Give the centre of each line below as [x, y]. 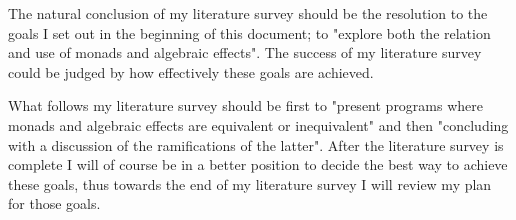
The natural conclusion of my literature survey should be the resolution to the [248, 13]
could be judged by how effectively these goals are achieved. [191, 71]
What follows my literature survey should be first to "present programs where [246, 105]
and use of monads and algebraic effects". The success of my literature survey [245, 52]
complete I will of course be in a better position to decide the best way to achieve [258, 164]
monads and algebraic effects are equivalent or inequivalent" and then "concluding [258, 124]
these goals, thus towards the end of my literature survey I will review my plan [250, 183]
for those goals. [54, 203]
